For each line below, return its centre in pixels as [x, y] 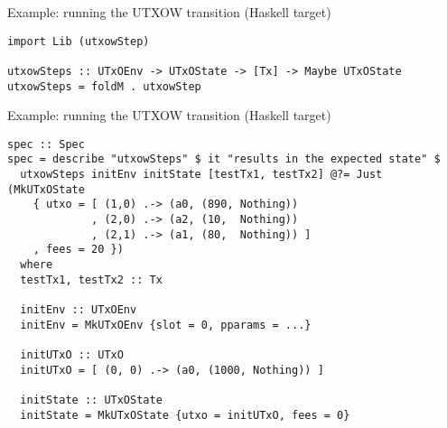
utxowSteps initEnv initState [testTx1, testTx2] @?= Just [201, 175]
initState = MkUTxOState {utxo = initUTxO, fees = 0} [185, 415]
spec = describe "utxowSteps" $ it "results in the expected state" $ [224, 159]
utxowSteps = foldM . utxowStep [104, 86]
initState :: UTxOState [91, 400]
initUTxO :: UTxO [72, 355]
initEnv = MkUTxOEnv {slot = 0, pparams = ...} [166, 325]
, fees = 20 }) [78, 250]
